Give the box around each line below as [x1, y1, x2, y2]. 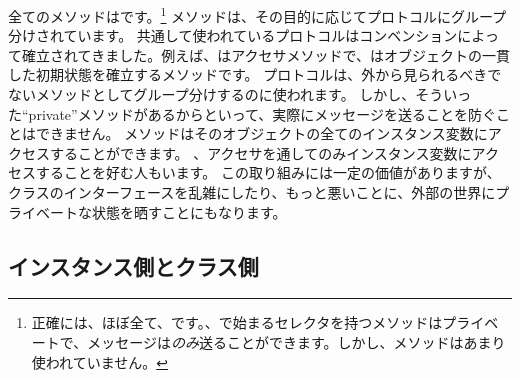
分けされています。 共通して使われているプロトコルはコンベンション [8, 25, 458, 46]
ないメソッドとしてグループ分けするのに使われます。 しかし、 [8, 84, 416, 105]
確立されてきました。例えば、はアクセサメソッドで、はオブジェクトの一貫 [21, 44, 510, 65]
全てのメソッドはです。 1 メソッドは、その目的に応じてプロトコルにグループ [8, 3, 507, 26]
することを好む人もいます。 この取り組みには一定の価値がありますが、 [35, 162, 501, 183]
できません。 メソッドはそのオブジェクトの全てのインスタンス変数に [35, 123, 488, 144]
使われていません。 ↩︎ [31, 351, 168, 372]
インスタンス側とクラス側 [8, 250, 259, 281]
